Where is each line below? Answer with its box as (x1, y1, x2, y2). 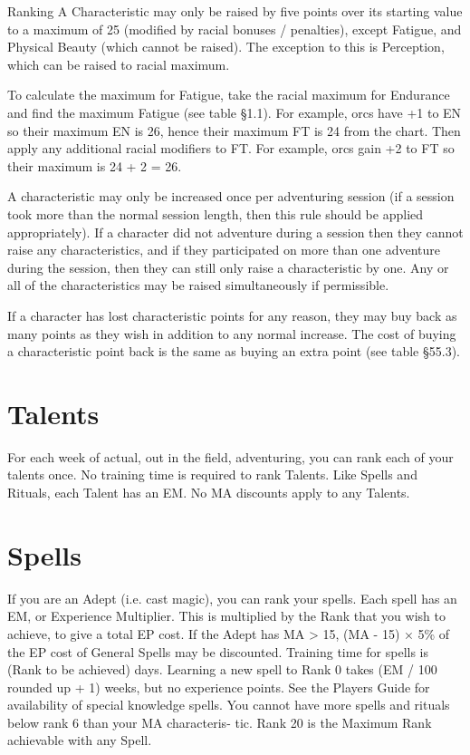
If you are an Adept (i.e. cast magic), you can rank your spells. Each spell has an (7, 588, 457, 607)
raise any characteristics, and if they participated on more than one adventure (7, 240, 441, 259)
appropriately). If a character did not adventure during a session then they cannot (7, 222, 464, 241)
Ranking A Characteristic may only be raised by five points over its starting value (7, 2, 463, 20)
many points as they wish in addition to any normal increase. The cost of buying (7, 324, 456, 343)
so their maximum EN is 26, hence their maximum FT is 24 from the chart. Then (7, 121, 461, 140)
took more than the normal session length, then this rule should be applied (7, 204, 424, 223)
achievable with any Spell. (7, 731, 152, 750)
